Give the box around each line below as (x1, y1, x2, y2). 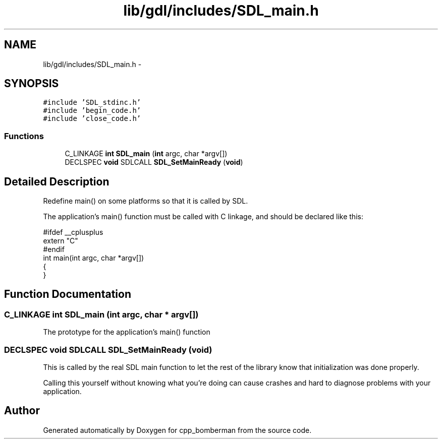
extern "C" (43, 236, 78, 245)
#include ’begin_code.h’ (43, 106, 141, 115)
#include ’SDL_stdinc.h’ (43, 98, 141, 107)
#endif (43, 245, 65, 254)
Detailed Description (4, 175, 109, 188)
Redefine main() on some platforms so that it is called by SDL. (43, 197, 248, 206)
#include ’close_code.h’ (43, 114, 141, 123)
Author (4, 404, 40, 417)
